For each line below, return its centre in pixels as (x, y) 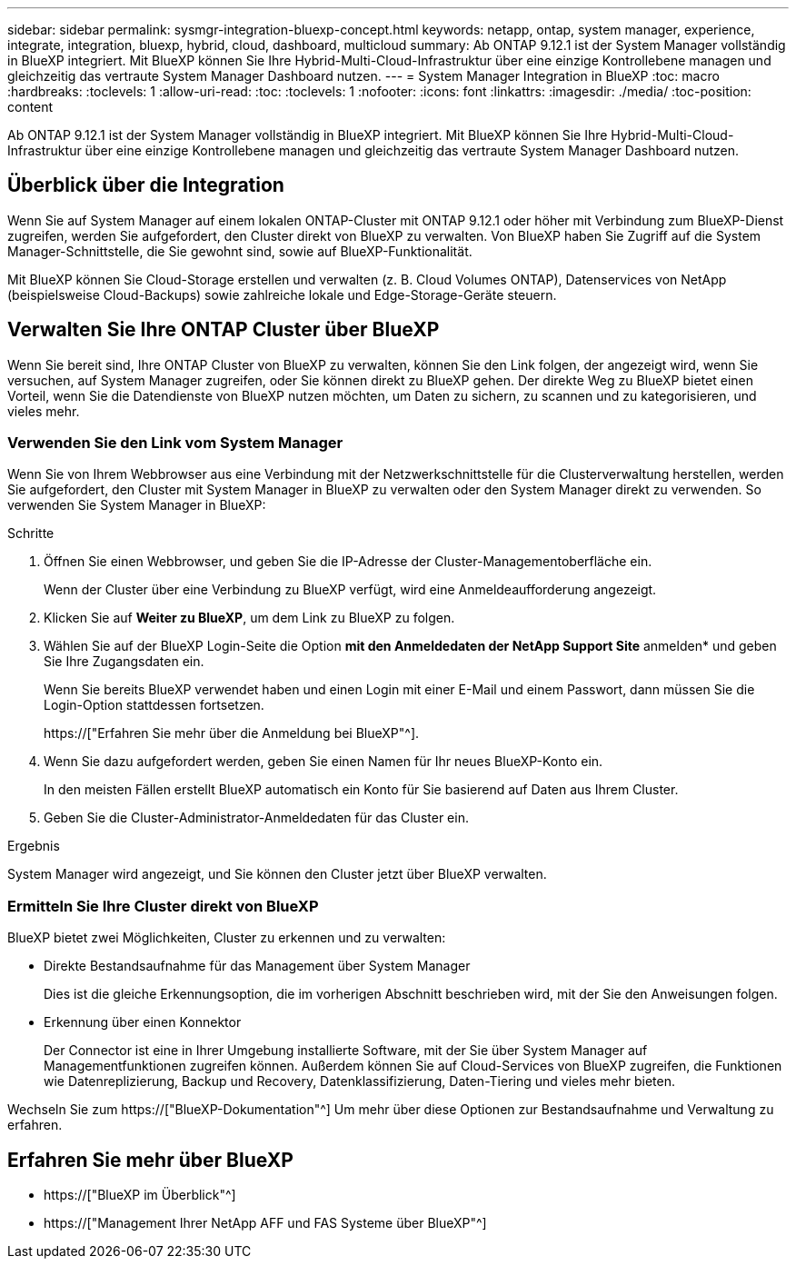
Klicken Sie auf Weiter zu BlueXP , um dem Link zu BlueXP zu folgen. (249, 618)
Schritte (31, 533)
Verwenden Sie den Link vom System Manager (175, 443)
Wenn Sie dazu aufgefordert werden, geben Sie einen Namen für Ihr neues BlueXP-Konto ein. (323, 762)
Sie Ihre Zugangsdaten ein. (124, 662)
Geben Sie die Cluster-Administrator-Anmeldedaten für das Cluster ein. (256, 818)
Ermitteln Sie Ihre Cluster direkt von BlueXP (163, 906)
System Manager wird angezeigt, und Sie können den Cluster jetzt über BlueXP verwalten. (277, 874)
